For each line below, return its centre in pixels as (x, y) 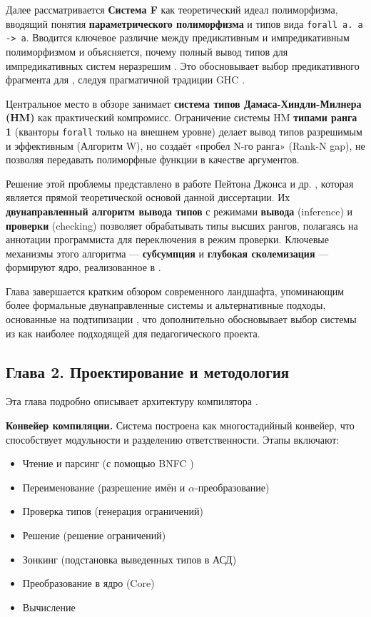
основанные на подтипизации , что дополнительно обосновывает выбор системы (181, 319)
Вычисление (49, 607)
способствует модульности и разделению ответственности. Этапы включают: (173, 439)
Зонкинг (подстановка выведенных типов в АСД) (129, 559)
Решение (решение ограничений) (94, 535)
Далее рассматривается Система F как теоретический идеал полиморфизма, (172, 9)
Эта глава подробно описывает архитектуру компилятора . (132, 401)
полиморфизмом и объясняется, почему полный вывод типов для (147, 51)
